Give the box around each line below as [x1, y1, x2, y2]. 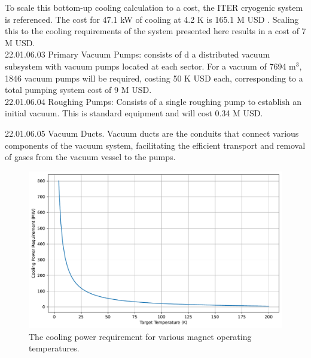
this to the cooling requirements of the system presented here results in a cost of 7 [5, 25, 306, 37]
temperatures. [29, 342, 80, 354]
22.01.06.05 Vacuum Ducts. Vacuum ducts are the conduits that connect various [5, 127, 299, 139]
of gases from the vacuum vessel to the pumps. [5, 151, 176, 163]
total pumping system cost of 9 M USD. [5, 83, 152, 96]
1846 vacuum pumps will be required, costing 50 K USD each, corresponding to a [5, 71, 303, 84]
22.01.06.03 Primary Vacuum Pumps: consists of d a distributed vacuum [5, 48, 270, 61]
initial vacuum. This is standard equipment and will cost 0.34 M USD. [5, 107, 263, 119]
